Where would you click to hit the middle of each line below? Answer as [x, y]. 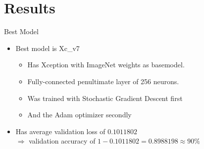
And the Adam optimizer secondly [79, 115]
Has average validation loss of [60, 131]
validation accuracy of [62, 141]
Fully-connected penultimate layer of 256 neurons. [103, 81]
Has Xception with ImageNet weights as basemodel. [106, 65]
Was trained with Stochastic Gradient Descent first [105, 98]
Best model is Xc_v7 [48, 48]
